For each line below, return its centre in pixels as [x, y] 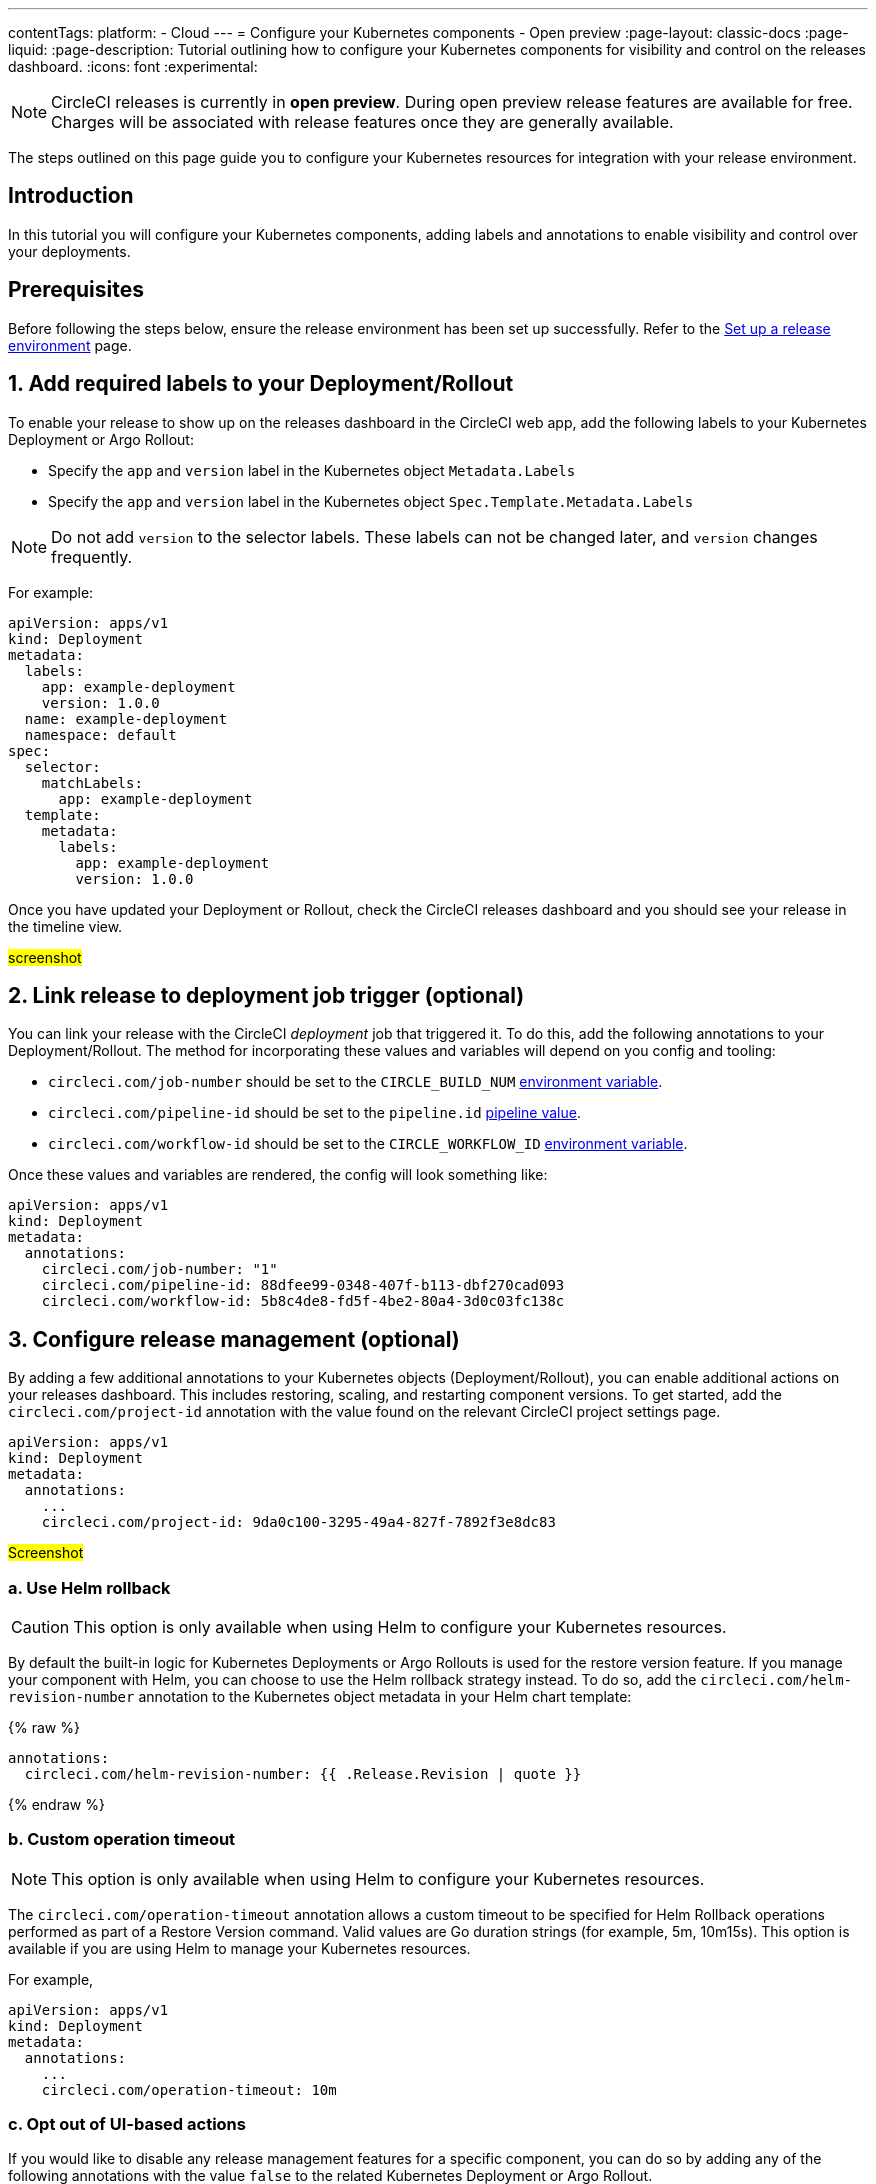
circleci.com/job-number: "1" [159, 1269]
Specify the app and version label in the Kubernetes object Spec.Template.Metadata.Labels [371, 501]
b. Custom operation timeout [122, 1839]
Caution [40, 1626]
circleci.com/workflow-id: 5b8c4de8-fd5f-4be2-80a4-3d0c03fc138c [303, 1301]
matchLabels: [92, 782]
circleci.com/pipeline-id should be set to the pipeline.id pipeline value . [314, 1113]
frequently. [92, 556]
